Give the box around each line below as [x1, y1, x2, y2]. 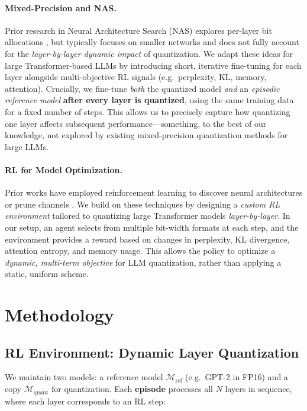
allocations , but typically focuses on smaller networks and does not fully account [5, 36, 299, 48]
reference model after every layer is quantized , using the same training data [5, 94, 294, 106]
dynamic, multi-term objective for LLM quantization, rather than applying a [5, 256, 282, 268]
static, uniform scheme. [5, 267, 89, 280]
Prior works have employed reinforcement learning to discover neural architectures [5, 186, 303, 199]
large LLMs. [5, 140, 49, 152]
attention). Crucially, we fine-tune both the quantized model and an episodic [5, 82, 280, 94]
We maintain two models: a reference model [5, 371, 163, 383]
